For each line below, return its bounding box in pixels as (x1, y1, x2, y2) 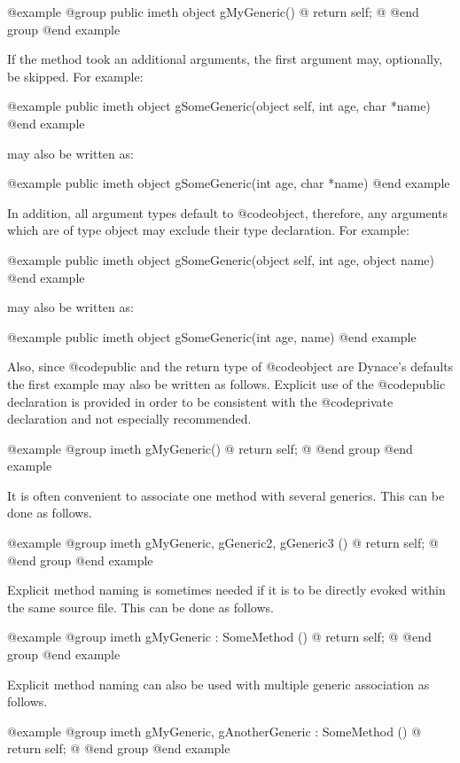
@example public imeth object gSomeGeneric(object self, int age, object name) (7, 250, 435, 269)
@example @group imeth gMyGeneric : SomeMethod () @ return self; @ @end (7, 627, 432, 646)
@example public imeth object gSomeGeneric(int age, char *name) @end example (7, 174, 450, 192)
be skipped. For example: (7, 66, 144, 85)
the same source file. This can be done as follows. (7, 597, 274, 616)
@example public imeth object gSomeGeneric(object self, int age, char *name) (7, 97, 431, 115)
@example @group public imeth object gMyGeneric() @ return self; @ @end (7, 3, 419, 20)
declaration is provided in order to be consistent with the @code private (7, 392, 394, 410)
